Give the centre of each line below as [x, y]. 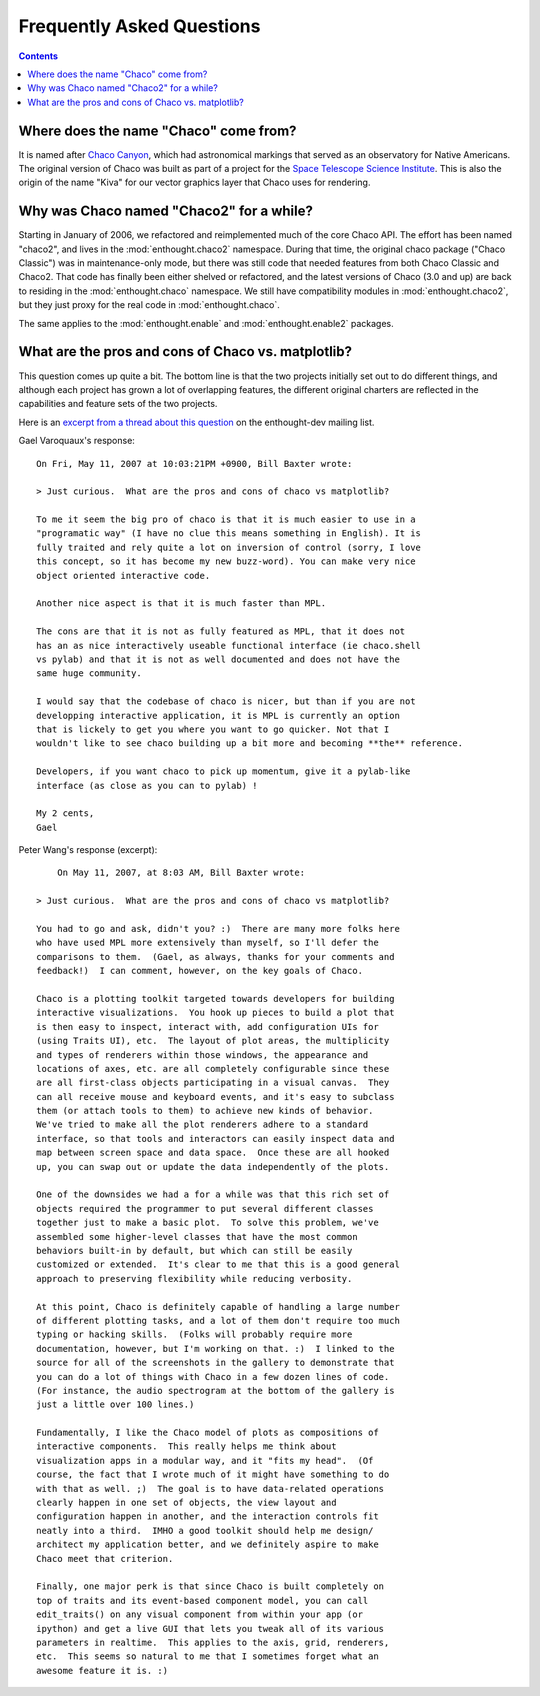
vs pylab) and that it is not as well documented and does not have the [218, 659]
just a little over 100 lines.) [115, 1404]
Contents [38, 56]
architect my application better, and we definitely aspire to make [207, 1544]
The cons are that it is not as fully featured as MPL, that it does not [221, 631]
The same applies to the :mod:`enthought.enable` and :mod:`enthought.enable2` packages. [206, 323]
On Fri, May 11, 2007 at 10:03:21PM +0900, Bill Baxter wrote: [194, 463]
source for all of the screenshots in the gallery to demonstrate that [215, 1363]
